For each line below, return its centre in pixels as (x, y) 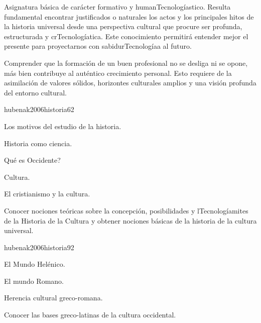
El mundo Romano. (34, 281)
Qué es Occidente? (32, 160)
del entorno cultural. (35, 92)
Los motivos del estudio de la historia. (63, 126)
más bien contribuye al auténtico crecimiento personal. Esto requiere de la (118, 73)
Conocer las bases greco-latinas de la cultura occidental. (90, 315)
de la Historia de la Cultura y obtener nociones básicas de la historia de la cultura (130, 220)
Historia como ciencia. (38, 143)
